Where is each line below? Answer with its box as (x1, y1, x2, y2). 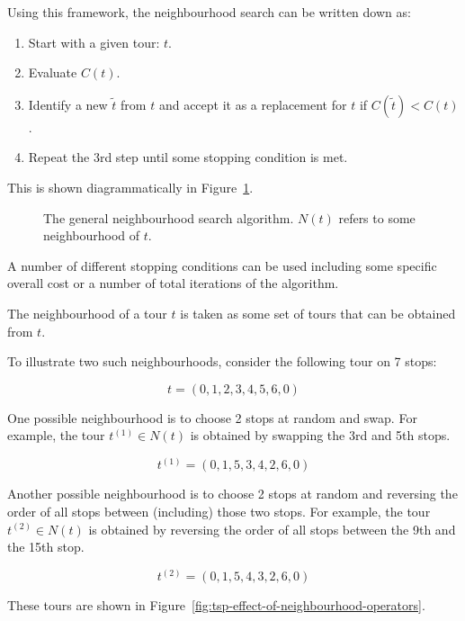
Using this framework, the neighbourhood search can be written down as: (7, 3, 411, 21)
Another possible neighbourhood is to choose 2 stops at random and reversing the (7, 484, 458, 503)
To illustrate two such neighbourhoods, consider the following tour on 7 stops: (7, 352, 437, 371)
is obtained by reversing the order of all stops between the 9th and (88, 519, 456, 538)
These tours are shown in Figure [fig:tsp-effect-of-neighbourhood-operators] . (7, 596, 425, 615)
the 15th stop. (7, 537, 85, 556)
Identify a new (28, 94, 108, 113)
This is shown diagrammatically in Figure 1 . (7, 177, 254, 196)
